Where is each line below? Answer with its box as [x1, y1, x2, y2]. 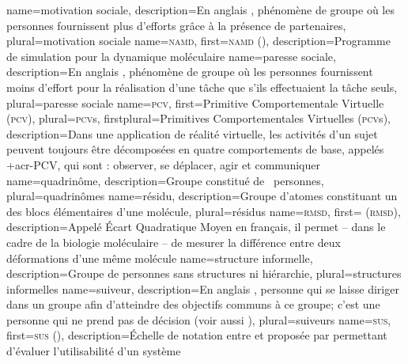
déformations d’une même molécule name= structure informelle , [6, 249, 313, 266]
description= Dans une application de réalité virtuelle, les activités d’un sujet [6, 125, 378, 142]
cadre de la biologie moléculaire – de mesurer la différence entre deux [6, 233, 341, 250]
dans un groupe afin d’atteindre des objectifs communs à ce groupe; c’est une [6, 296, 380, 313]
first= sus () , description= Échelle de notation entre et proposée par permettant [6, 327, 387, 343]
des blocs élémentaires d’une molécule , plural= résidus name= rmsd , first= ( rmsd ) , [6, 203, 401, 219]
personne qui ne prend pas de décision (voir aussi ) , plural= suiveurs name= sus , [6, 311, 391, 328]
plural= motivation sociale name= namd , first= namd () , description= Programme [6, 32, 391, 49]
